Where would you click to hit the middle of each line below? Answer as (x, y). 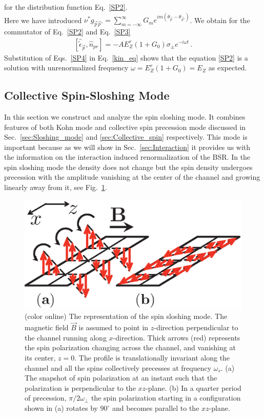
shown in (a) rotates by (61, 408)
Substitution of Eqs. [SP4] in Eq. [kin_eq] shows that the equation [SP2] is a (126, 57)
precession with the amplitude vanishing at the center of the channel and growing (132, 177)
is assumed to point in (114, 327)
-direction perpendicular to (196, 327)
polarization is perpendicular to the (80, 387)
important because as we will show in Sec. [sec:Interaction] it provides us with (127, 147)
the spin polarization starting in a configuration (166, 398)
